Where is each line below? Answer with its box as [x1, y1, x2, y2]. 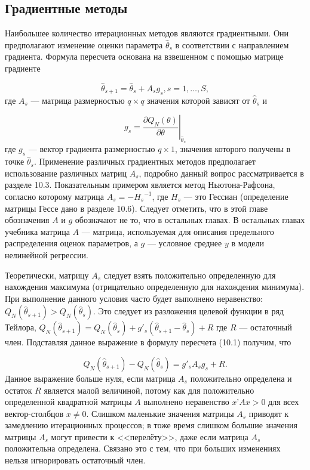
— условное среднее [147, 237, 222, 249]
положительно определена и [190, 372, 292, 384]
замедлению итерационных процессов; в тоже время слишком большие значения [5, 419, 297, 431]
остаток [5, 384, 32, 396]
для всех [268, 395, 299, 408]
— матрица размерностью [30, 94, 125, 106]
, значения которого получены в [174, 143, 291, 155]
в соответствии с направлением [175, 38, 289, 51]
